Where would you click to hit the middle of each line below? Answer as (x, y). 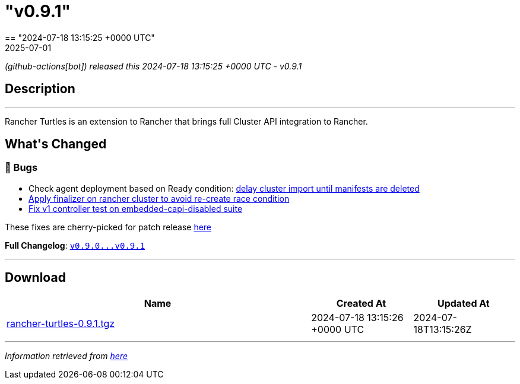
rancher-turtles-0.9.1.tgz (61, 323)
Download (35, 278)
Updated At (463, 303)
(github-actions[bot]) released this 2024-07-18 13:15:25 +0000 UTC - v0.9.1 (153, 66)
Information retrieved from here (66, 356)
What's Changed (56, 144)
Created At (361, 303)
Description (40, 89)
